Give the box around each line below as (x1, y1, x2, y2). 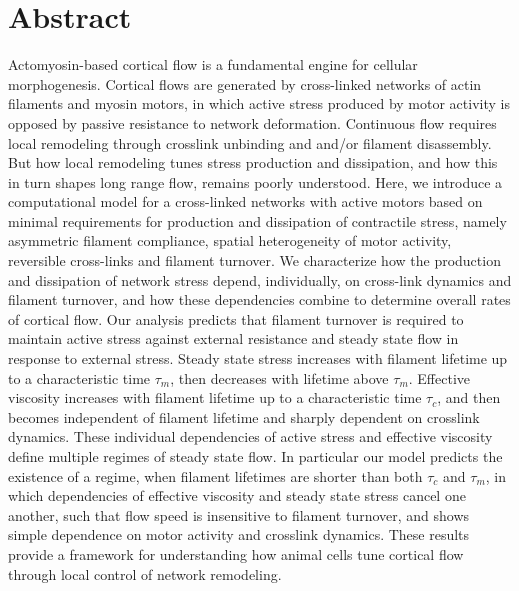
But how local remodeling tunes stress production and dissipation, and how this (8, 152, 498, 173)
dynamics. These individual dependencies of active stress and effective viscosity (8, 426, 493, 447)
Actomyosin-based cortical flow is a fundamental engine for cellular (8, 54, 418, 75)
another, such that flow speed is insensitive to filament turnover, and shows (8, 504, 470, 525)
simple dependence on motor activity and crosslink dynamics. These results (8, 524, 470, 545)
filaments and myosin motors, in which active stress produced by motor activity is (8, 93, 510, 114)
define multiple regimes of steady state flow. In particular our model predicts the (8, 446, 503, 466)
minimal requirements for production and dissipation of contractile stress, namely (8, 210, 507, 231)
